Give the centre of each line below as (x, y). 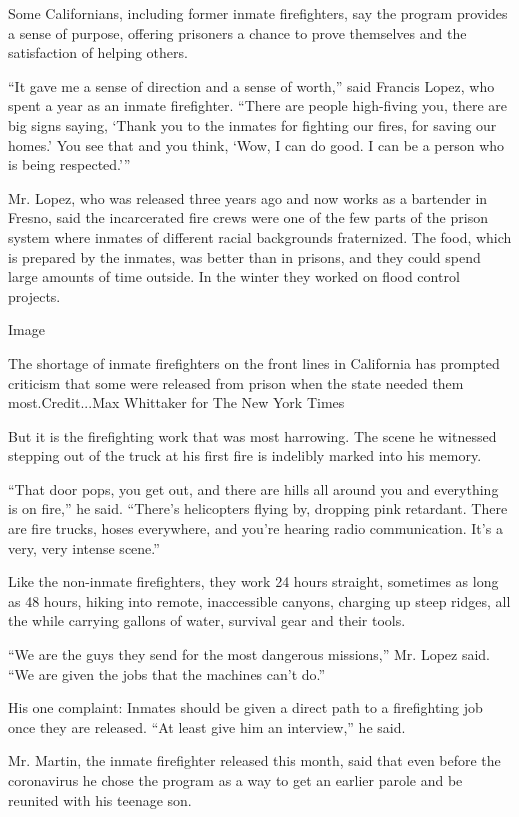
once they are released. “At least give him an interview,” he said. (207, 726)
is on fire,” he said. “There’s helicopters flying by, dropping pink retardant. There (258, 508)
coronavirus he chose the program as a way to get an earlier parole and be (235, 780)
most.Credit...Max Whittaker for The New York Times (176, 402)
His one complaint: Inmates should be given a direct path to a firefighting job (245, 707)
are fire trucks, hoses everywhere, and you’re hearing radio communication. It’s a (255, 528)
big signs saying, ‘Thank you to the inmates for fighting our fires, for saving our (252, 124)
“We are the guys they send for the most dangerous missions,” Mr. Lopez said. (249, 654)
